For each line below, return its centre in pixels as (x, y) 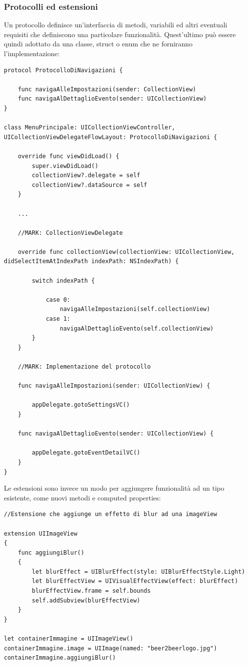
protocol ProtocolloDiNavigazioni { (63, 70)
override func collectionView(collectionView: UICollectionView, (126, 252)
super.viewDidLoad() (65, 166)
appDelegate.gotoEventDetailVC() (86, 453)
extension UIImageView (41, 533)
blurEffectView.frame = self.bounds (91, 591)
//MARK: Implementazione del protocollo (84, 367)
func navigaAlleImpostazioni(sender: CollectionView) (107, 89)
